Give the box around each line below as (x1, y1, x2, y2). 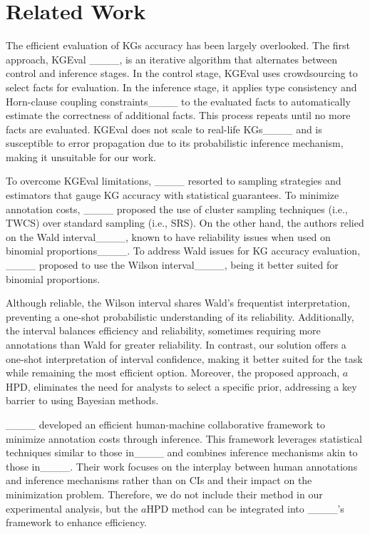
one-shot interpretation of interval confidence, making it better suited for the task (6, 351, 363, 366)
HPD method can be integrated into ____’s (146, 500, 344, 515)
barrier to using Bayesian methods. (6, 393, 159, 408)
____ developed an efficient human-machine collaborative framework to (6, 416, 326, 431)
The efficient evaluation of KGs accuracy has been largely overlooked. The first (6, 38, 351, 53)
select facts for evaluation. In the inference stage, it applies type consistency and (6, 79, 357, 94)
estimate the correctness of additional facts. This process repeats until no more (6, 108, 351, 123)
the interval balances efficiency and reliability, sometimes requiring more (6, 323, 321, 338)
